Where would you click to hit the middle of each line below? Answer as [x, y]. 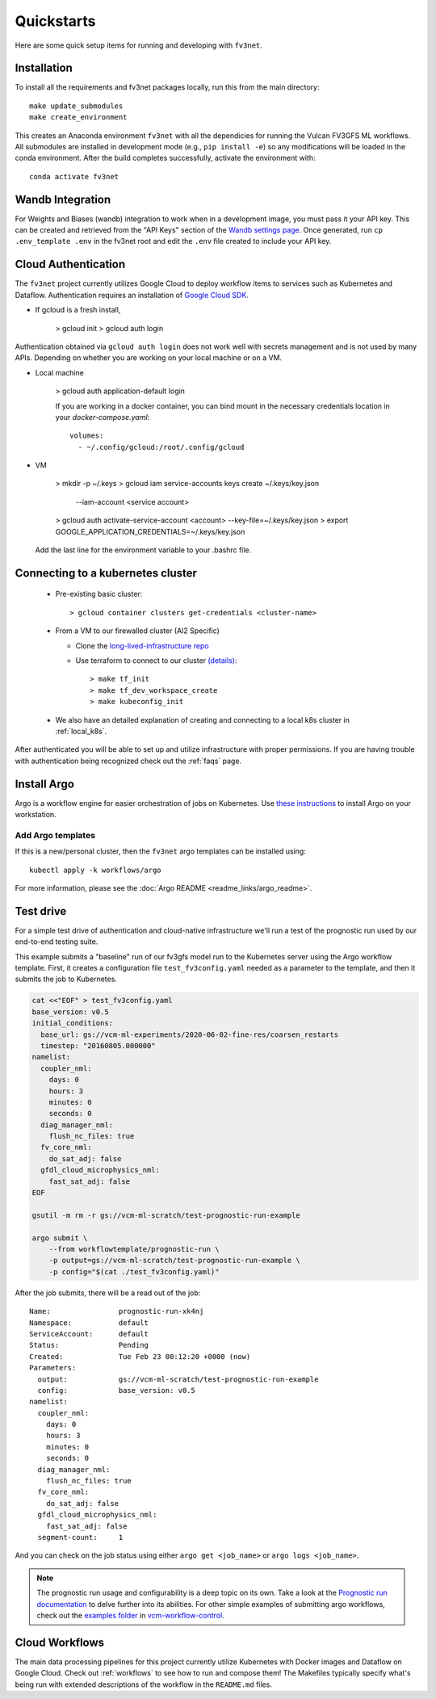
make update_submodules [76, 106]
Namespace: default [89, 1323]
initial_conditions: [72, 1023]
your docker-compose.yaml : [103, 417]
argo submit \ [60, 1238]
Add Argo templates [55, 835]
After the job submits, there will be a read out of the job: [108, 1293]
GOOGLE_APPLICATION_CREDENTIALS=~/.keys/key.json [150, 531]
